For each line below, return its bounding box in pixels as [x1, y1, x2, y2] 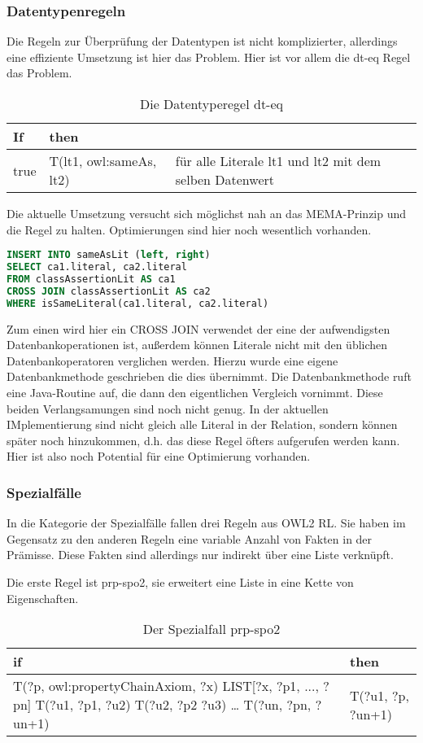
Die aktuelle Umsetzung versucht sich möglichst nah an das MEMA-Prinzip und [7, 205, 407, 221]
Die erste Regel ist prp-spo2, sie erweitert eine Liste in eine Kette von [7, 573, 354, 590]
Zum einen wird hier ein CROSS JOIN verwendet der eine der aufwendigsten [7, 320, 390, 337]
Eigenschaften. [7, 589, 79, 606]
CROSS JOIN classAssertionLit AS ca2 [7, 285, 211, 297]
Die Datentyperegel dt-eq [139, 94, 284, 113]
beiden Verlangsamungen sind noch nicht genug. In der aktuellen [7, 400, 329, 417]
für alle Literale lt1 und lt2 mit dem [175, 151, 382, 170]
